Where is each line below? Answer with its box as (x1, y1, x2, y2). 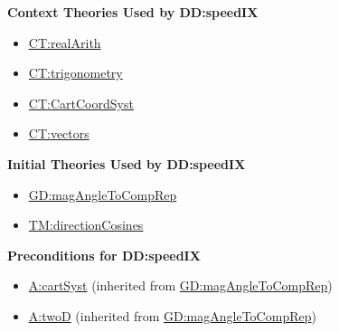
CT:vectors (28, 124, 89, 143)
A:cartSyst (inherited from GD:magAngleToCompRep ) (28, 276, 333, 295)
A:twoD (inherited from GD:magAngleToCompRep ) (28, 306, 316, 325)
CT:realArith (28, 33, 101, 52)
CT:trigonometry (28, 63, 123, 82)
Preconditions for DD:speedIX (7, 245, 201, 264)
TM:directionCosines (28, 215, 144, 234)
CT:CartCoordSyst (28, 93, 134, 112)
